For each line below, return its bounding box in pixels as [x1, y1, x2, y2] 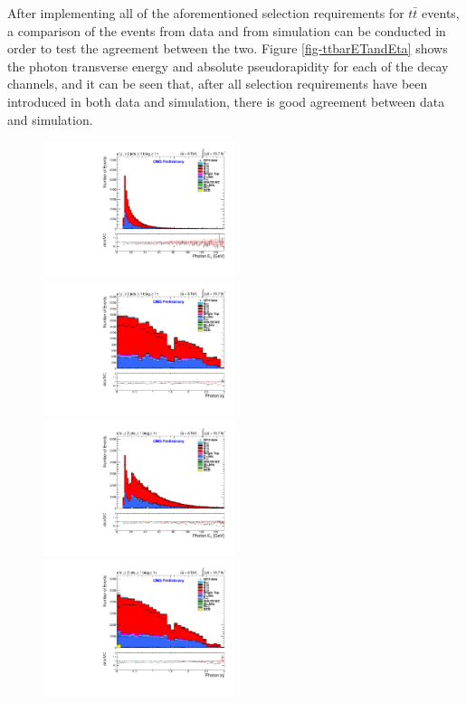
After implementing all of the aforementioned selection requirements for [7, 4, 404, 22]
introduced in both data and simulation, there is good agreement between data [7, 91, 445, 110]
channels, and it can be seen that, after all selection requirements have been [7, 74, 428, 93]
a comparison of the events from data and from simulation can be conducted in [7, 21, 446, 40]
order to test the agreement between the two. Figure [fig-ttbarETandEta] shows [7, 39, 448, 58]
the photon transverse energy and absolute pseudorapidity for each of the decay [7, 56, 449, 75]
